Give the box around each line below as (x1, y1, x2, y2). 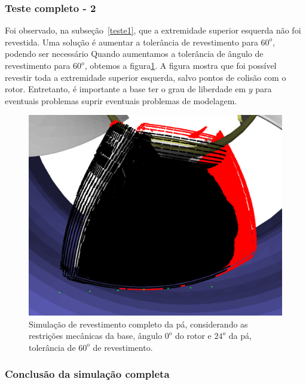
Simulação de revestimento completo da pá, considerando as (29, 317, 248, 330)
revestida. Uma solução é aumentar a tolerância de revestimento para (5, 35, 258, 48)
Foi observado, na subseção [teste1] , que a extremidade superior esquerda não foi (5, 24, 301, 37)
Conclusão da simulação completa (5, 366, 170, 381)
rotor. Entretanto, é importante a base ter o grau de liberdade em (5, 83, 246, 95)
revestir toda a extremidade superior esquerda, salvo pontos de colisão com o (5, 71, 286, 83)
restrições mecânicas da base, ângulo (29, 329, 163, 342)
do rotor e (175, 329, 212, 342)
